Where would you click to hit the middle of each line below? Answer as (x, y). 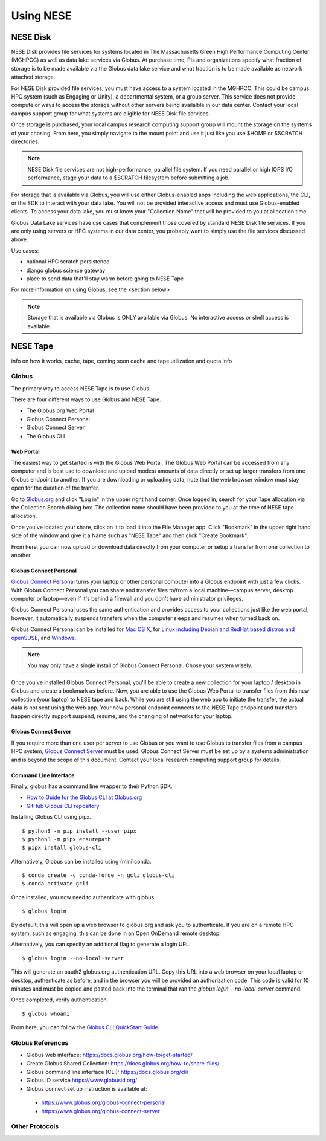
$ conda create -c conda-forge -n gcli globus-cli (98, 875)
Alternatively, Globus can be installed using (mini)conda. (81, 861)
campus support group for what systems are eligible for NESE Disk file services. (111, 113)
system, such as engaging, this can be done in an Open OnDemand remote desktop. (116, 933)
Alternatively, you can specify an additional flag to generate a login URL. (101, 944)
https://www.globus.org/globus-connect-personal (104, 1102)
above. (20, 239)
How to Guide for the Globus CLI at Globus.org (84, 797)
